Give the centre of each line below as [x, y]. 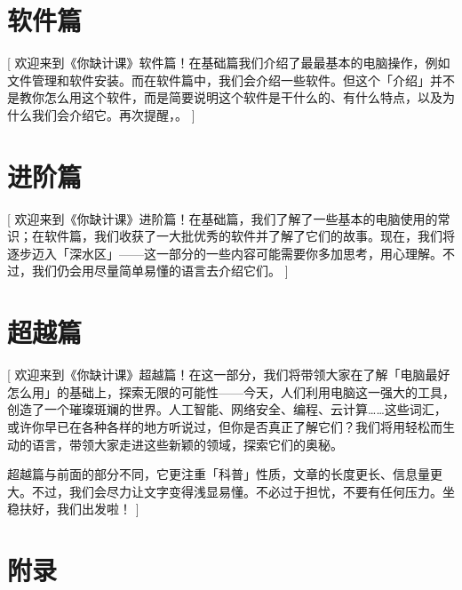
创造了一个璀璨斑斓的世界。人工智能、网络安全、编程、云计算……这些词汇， [227, 409]
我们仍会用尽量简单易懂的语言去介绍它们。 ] [160, 271]
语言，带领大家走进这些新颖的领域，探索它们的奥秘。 [187, 444]
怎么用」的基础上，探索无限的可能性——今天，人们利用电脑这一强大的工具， [231, 391]
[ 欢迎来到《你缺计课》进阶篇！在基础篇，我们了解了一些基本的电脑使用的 [223, 218]
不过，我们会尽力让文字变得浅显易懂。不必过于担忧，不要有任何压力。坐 [243, 491]
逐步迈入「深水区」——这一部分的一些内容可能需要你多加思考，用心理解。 [225, 253]
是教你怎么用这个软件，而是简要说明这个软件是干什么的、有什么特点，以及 [225, 97]
